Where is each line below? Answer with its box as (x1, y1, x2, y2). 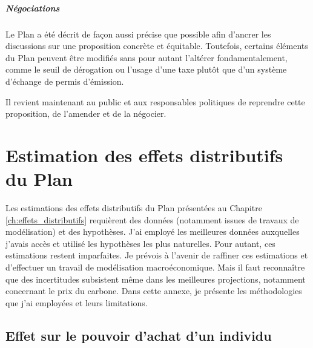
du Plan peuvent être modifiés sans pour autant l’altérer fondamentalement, (5, 51, 288, 64)
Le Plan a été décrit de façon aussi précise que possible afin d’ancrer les (5, 27, 271, 40)
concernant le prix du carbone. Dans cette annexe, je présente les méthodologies (5, 284, 302, 297)
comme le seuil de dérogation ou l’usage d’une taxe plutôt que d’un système (5, 63, 287, 76)
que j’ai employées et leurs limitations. (5, 296, 148, 309)
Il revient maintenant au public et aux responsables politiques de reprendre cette (5, 95, 305, 108)
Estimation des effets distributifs (5, 142, 283, 167)
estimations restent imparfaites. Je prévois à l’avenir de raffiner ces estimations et (5, 249, 308, 261)
